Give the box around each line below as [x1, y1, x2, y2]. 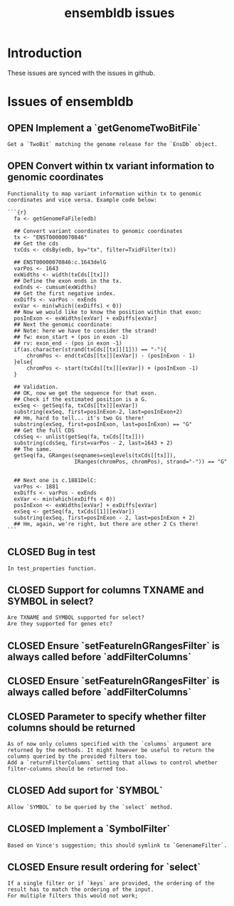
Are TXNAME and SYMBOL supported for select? [7, 614, 144, 621]
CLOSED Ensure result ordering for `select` [7, 860, 201, 873]
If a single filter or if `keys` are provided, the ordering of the [7, 880, 215, 887]
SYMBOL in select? [7, 595, 94, 607]
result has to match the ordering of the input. [7, 886, 154, 893]
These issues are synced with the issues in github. [7, 68, 155, 77]
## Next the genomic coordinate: [14, 321, 113, 328]
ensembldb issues [64, 5, 175, 21]
